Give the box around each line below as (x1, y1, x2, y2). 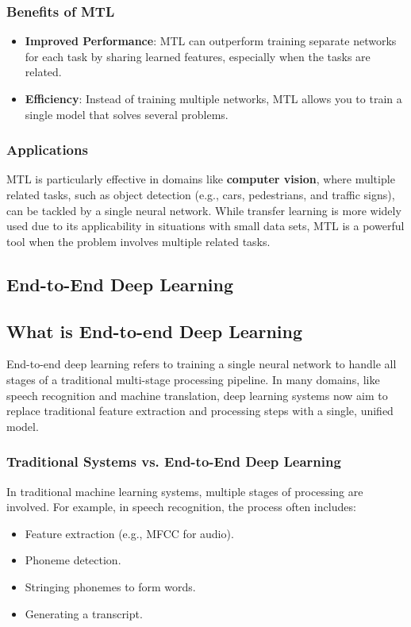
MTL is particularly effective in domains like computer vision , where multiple (6, 171, 395, 187)
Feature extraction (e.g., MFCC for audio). (25, 525, 234, 541)
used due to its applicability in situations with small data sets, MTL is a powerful (6, 217, 405, 234)
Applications (6, 140, 88, 160)
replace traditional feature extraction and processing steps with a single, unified (6, 402, 394, 419)
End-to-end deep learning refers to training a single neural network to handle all (6, 356, 397, 372)
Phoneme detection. (25, 552, 121, 568)
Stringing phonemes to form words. (25, 578, 196, 594)
